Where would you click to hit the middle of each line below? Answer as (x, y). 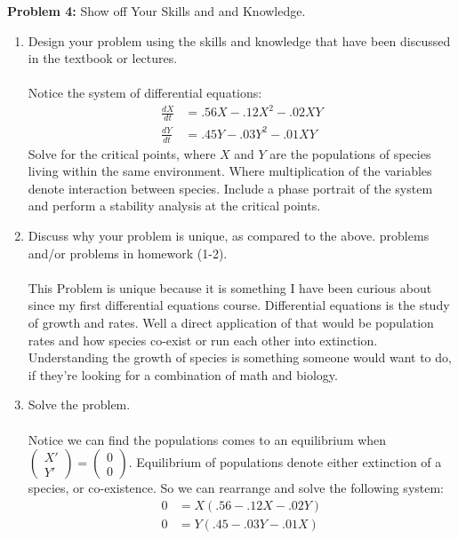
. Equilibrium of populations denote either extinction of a (285, 462)
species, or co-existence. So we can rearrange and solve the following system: (236, 488)
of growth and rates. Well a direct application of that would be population (231, 323)
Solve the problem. (79, 404)
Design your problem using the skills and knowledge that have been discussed (239, 40)
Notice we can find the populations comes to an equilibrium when (207, 439)
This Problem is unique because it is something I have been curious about (230, 287)
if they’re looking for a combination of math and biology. (183, 374)
